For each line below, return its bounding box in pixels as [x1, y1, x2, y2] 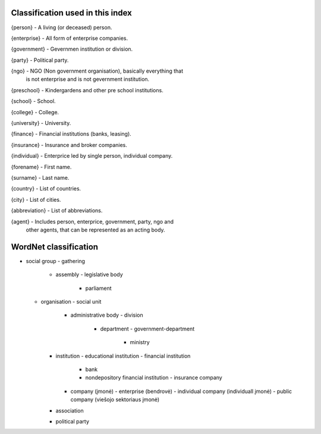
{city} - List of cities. [11, 196, 61, 203]
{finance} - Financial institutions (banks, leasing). [11, 130, 132, 138]
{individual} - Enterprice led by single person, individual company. [11, 152, 173, 160]
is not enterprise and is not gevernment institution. [26, 76, 150, 83]
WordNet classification [11, 242, 98, 252]
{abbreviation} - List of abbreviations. [11, 207, 103, 214]
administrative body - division [70, 311, 143, 319]
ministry [130, 339, 150, 346]
